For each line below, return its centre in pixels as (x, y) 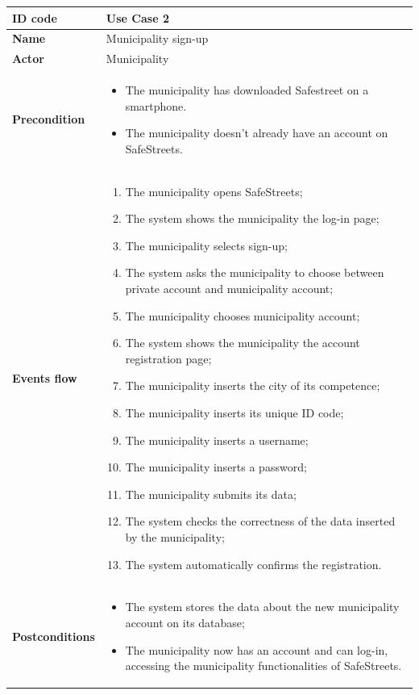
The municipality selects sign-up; (206, 245)
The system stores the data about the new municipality (262, 607)
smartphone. (156, 105)
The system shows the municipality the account (243, 343)
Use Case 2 (137, 17)
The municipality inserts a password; (216, 467)
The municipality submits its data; (211, 494)
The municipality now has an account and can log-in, (257, 649)
